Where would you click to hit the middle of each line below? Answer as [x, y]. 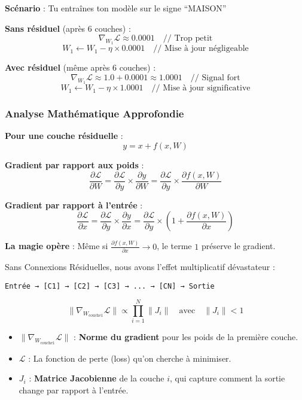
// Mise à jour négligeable [201, 49]
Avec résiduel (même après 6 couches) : [80, 67]
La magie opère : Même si [57, 246]
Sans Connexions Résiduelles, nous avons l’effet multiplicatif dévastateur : [140, 266]
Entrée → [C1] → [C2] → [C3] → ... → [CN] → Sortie [110, 286]
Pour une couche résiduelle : [64, 136]
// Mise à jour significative [201, 88]
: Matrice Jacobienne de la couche [97, 378]
